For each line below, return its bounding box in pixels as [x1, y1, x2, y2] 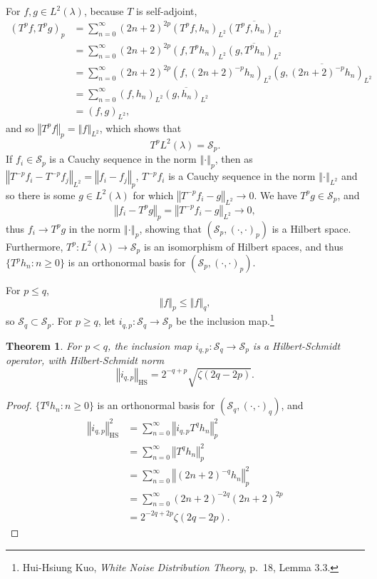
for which [133, 187, 174, 202]
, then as [215, 151, 253, 166]
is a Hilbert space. [272, 221, 351, 236]
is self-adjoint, [136, 4, 197, 18]
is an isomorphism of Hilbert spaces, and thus [143, 238, 344, 253]
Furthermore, [6, 238, 63, 253]
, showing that [139, 221, 202, 236]
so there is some [6, 187, 76, 202]
